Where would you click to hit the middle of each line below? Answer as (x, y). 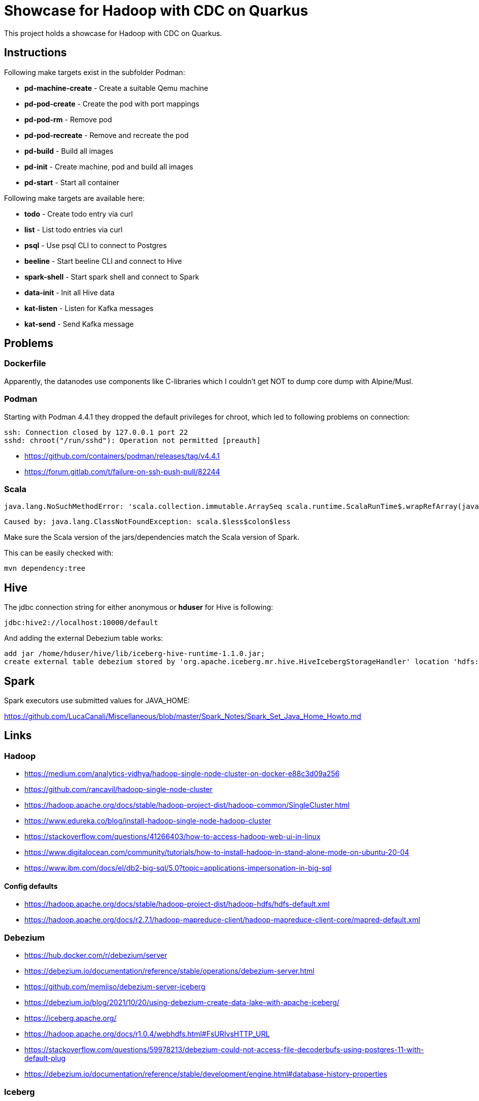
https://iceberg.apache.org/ (71, 1018)
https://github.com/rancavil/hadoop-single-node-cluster (118, 789)
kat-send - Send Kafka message (79, 324)
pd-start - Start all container (72, 182)
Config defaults (31, 886)
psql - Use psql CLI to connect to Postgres (96, 245)
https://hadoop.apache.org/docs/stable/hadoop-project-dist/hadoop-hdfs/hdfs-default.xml (177, 904)
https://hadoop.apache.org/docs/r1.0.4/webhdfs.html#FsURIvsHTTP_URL (147, 1034)
